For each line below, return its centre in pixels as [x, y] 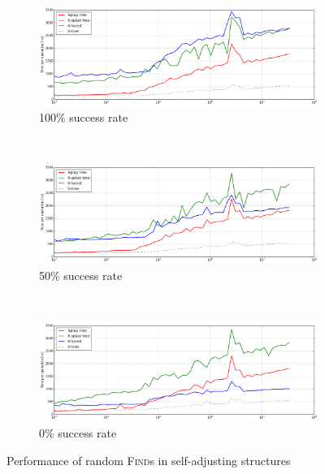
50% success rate [81, 275]
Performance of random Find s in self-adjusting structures [149, 460]
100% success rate [84, 117]
